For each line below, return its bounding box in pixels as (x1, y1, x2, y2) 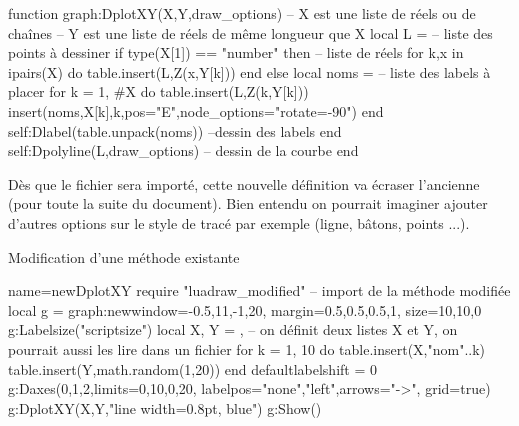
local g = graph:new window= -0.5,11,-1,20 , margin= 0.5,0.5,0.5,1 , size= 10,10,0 (8, 299, 482, 320)
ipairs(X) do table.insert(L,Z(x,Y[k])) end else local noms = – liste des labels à (8, 61, 491, 82)
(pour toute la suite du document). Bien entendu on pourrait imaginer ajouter (8, 193, 488, 214)
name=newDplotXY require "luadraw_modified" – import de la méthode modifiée (8, 280, 511, 301)
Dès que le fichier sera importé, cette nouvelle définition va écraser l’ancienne (8, 173, 480, 194)
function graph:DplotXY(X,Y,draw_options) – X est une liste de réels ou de (8, 3, 476, 23)
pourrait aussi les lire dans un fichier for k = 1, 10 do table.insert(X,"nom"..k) (8, 338, 486, 359)
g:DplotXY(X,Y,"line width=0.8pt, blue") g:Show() (8, 397, 322, 418)
